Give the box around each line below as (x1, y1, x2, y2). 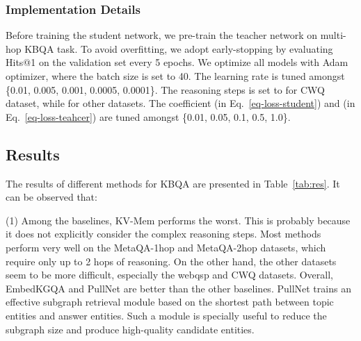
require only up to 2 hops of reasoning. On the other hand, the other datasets (6, 253, 337, 268)
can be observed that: (6, 190, 97, 204)
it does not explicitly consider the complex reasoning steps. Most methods (6, 226, 321, 241)
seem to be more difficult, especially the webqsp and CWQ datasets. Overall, (6, 267, 333, 282)
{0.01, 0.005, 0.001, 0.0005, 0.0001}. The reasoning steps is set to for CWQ (6, 82, 325, 97)
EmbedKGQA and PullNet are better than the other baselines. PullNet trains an (6, 281, 351, 295)
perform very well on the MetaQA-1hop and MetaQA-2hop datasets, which (6, 240, 326, 254)
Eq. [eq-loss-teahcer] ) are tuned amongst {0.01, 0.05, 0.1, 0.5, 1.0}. (6, 109, 291, 124)
